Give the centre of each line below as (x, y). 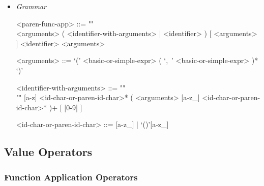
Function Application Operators (71, 177)
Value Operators (48, 152)
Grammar (31, 6)
